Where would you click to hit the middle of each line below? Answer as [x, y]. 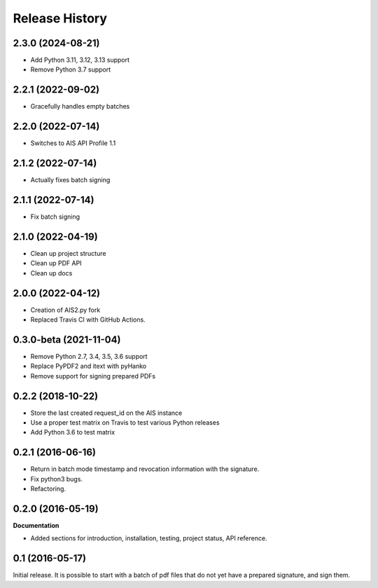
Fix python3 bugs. [57, 479]
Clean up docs [51, 273]
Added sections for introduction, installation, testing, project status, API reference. [149, 538]
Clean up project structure [68, 253]
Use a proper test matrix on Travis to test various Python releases [125, 423]
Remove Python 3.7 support [71, 69]
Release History [60, 18]
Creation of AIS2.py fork [65, 310]
